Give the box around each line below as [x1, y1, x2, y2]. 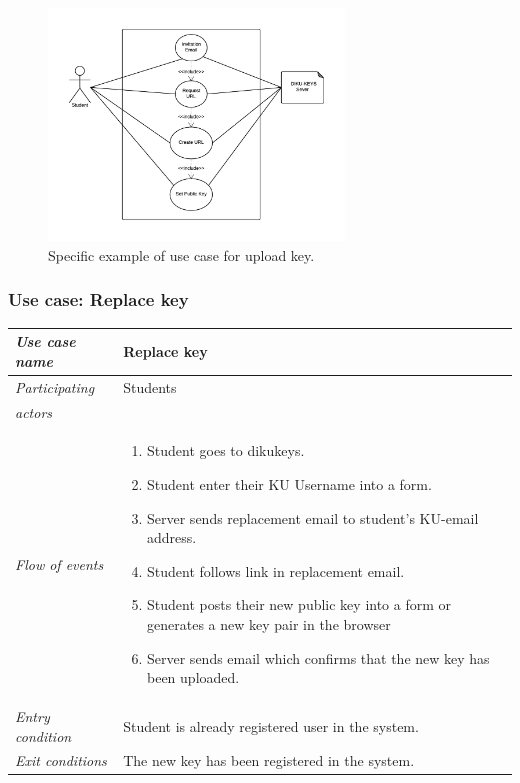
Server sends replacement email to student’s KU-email [147, 507, 479, 528]
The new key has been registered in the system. [123, 750, 415, 771]
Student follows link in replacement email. [147, 560, 405, 581]
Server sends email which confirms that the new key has [147, 647, 490, 668]
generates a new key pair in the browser [147, 613, 391, 634]
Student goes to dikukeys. [147, 440, 305, 461]
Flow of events [15, 553, 104, 574]
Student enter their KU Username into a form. [147, 473, 432, 494]
